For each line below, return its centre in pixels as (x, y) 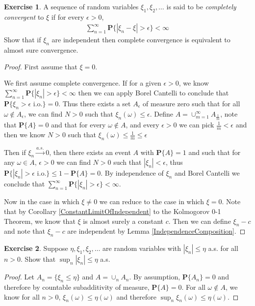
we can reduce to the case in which (152, 201)
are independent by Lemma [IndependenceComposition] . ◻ (156, 231)
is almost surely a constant (123, 221)
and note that (25, 231)
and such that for (215, 152)
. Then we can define (200, 221)
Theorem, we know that (40, 221)
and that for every (78, 125)
